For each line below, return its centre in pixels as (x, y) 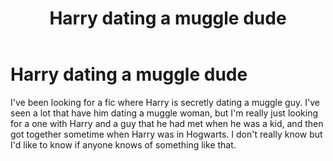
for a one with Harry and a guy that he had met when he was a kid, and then (167, 123)
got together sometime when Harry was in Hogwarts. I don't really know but (166, 134)
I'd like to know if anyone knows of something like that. (123, 144)
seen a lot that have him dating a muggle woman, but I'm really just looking (164, 113)
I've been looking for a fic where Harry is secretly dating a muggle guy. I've (165, 102)
